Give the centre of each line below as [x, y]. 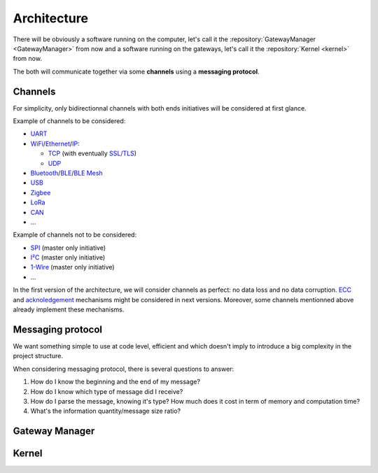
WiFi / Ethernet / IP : [55, 143]
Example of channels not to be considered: [75, 235]
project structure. [38, 356]
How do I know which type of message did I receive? [107, 391]
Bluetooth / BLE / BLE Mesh [66, 173]
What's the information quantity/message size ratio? [106, 411]
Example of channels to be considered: [69, 121]
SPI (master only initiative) [68, 248]
